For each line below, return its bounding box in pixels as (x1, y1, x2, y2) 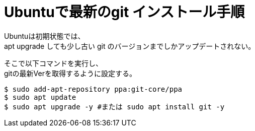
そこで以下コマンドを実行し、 (4, 58, 103, 68)
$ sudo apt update (4, 93, 76, 101)
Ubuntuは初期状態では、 (4, 31, 85, 40)
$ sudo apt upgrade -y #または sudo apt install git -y (4, 102, 225, 111)
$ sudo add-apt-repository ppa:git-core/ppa (4, 85, 183, 93)
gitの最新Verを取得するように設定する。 (4, 69, 136, 78)
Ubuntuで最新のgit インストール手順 (4, 4, 245, 21)
